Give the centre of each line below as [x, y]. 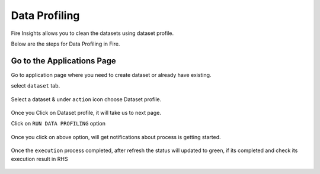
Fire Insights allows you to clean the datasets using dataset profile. [92, 33]
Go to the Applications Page [63, 61]
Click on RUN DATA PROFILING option [58, 124]
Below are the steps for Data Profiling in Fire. [65, 44]
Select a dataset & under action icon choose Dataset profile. [86, 99]
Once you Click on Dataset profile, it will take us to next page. [86, 113]
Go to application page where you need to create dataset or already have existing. [111, 75]
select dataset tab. [36, 86]
